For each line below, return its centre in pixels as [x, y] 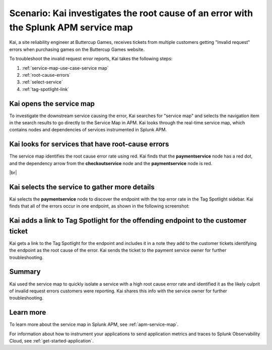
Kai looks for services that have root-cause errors [89, 144]
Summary [25, 272]
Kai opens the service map [52, 104]
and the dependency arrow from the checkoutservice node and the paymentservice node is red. [111, 163]
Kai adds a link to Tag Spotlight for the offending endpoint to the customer [128, 220]
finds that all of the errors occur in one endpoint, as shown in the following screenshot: [99, 206]
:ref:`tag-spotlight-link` [46, 89]
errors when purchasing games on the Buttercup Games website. [77, 49]
